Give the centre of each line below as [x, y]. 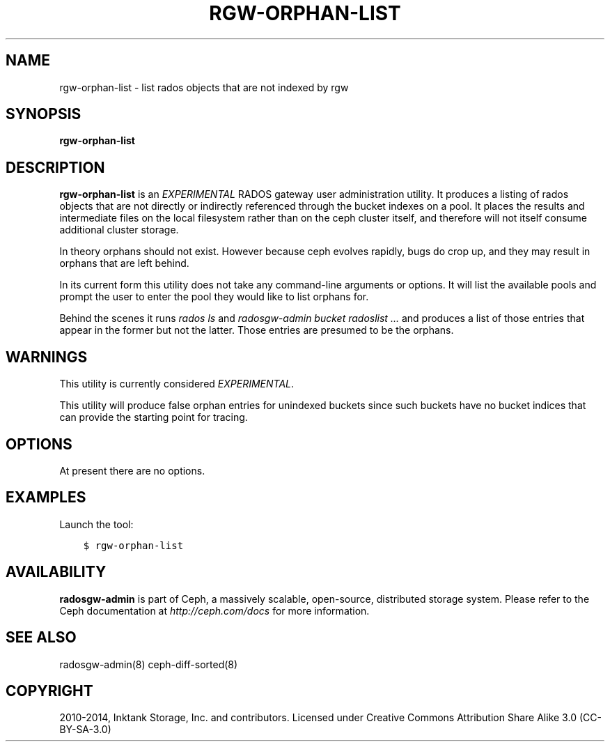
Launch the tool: [96, 524]
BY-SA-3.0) [85, 730]
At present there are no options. [132, 470]
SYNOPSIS [44, 114]
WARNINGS [47, 357]
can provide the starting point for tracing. [154, 417]
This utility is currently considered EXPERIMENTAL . [177, 384]
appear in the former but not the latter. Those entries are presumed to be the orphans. [257, 330]
